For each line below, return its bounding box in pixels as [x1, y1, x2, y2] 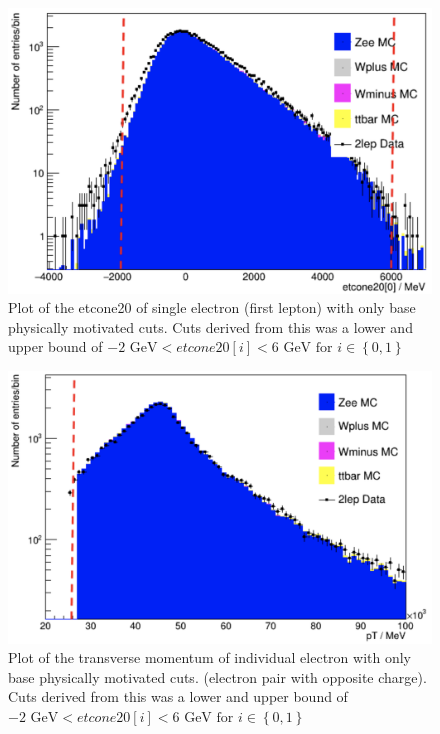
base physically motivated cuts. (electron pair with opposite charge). [8, 666, 427, 687]
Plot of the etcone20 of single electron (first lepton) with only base [8, 297, 416, 318]
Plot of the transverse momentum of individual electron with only [8, 647, 411, 668]
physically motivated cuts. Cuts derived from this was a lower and [8, 316, 413, 337]
